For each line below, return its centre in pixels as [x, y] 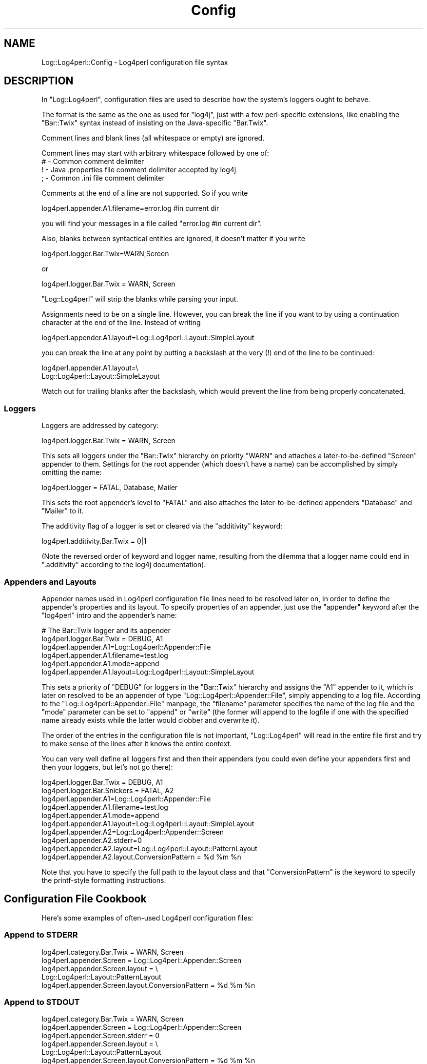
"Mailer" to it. [63, 511]
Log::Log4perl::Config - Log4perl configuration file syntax [135, 62]
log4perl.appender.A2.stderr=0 [92, 840]
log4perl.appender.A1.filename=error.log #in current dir [130, 208]
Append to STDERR [41, 935]
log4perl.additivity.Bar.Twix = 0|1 [94, 541]
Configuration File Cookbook [75, 899]
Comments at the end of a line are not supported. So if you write [145, 193]
